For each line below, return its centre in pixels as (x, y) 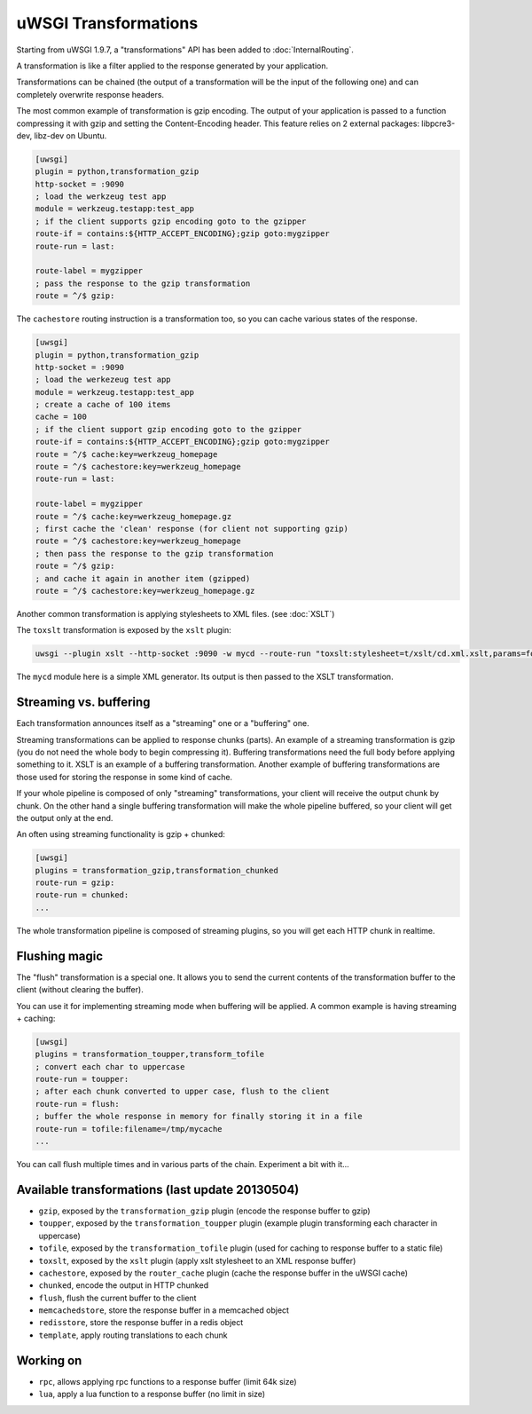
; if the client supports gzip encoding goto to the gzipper (171, 221)
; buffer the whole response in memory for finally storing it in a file (199, 1117)
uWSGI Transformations (107, 23)
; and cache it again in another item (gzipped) (143, 578)
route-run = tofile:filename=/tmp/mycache (129, 1129)
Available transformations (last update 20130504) (158, 1189)
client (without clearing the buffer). (80, 990)
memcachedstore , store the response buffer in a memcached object (164, 1310)
